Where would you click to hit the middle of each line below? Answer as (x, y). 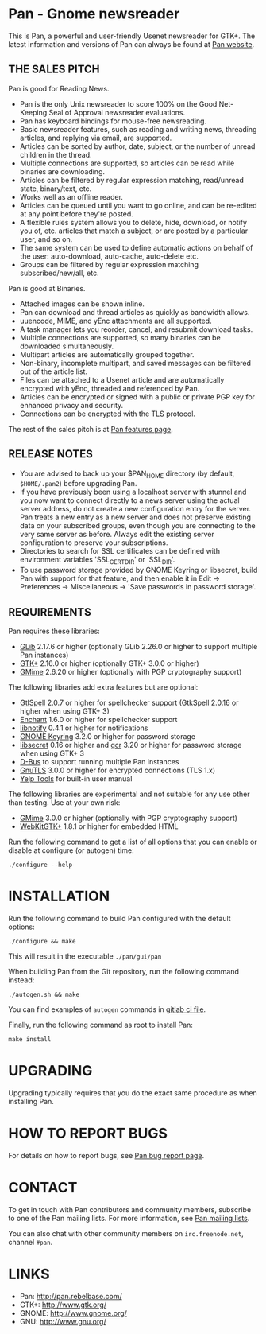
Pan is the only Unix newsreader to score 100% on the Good (118, 103)
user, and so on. (46, 239)
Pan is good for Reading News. (59, 88)
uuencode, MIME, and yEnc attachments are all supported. (116, 321)
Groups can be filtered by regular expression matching (109, 264)
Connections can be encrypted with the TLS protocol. (108, 414)
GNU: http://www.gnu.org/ (63, 1321)
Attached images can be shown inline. (82, 304)
